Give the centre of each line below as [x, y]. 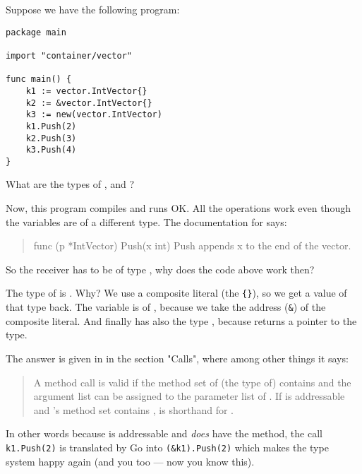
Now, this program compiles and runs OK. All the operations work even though [178, 208]
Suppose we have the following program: [93, 9]
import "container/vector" [69, 55]
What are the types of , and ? [70, 184]
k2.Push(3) [51, 138]
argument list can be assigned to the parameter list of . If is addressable [189, 396]
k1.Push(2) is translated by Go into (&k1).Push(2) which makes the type [167, 447]
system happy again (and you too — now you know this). [130, 461]
